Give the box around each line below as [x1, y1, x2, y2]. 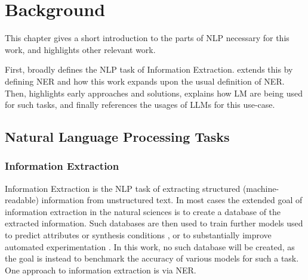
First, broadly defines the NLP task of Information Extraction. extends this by [5, 63, 293, 76]
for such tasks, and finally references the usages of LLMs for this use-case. [5, 98, 275, 111]
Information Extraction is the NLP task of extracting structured [5, 182, 241, 194]
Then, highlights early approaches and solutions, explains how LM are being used [5, 86, 303, 99]
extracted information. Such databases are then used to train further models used [5, 217, 303, 229]
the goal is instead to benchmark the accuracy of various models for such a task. [5, 252, 299, 265]
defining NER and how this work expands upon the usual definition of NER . [5, 74, 285, 87]
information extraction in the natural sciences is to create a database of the [5, 205, 281, 217]
